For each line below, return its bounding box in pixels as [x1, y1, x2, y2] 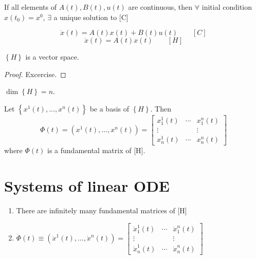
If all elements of [4, 2, 57, 12]
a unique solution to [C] [53, 11, 129, 22]
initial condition [202, 2, 252, 12]
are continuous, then [128, 2, 193, 12]
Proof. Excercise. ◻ [4, 68, 66, 79]
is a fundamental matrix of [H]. [47, 145, 145, 156]
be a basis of [89, 103, 130, 114]
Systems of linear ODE [4, 175, 170, 196]
